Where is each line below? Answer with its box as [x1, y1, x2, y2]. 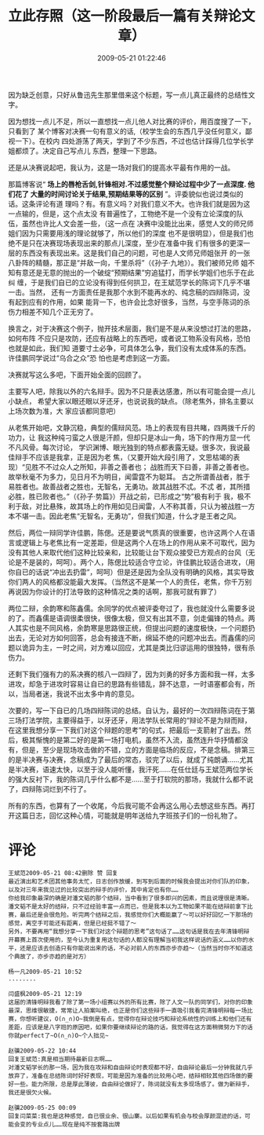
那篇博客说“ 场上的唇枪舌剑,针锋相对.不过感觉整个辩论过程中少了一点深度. [8, 179, 247, 189]
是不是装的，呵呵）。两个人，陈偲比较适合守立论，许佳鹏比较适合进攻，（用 [14, 557, 255, 566]
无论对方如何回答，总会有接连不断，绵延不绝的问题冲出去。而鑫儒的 [28, 633, 248, 643]
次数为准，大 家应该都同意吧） [21, 406, 120, 416]
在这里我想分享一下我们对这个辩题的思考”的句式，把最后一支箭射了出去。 [8, 725, 245, 734]
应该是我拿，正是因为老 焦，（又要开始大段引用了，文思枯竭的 [34, 452, 233, 462]
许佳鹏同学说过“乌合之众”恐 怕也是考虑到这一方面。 [8, 353, 175, 362]
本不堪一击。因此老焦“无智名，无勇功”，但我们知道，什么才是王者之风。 [8, 511, 241, 521]
